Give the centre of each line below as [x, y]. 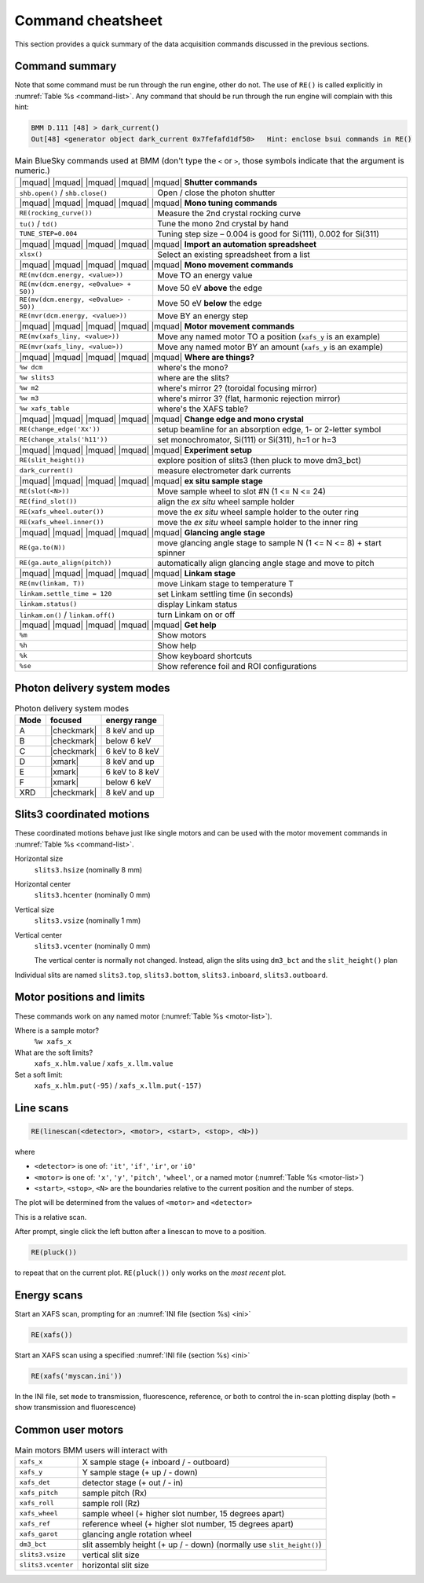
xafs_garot [39, 1534]
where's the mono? [193, 367]
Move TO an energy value [205, 275]
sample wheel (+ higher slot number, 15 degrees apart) [183, 1513]
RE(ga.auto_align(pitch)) [66, 563]
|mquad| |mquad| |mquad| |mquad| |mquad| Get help [118, 625]
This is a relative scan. [51, 1217]
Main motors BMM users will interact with [91, 1450]
